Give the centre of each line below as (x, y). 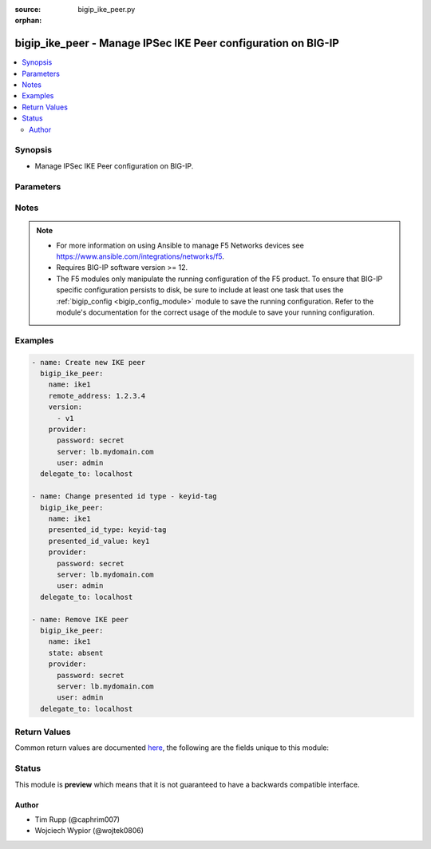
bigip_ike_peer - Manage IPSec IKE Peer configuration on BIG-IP (177, 44)
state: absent (76, 653)
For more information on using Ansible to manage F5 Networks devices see (180, 245)
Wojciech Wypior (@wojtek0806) (89, 831)
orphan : (28, 21)
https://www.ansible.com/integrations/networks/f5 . (140, 256)
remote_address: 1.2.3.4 (97, 396)
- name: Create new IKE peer (89, 362)
